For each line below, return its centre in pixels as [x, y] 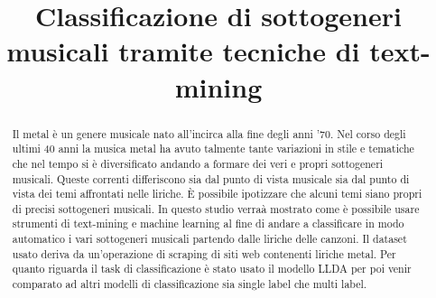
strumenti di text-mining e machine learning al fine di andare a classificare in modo [208, 223]
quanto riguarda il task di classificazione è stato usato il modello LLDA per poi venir [212, 269]
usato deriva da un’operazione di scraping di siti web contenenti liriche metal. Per [204, 253]
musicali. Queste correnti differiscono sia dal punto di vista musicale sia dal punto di [211, 178]
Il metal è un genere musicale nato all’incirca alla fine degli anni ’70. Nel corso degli [209, 133]
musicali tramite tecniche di [183, 51]
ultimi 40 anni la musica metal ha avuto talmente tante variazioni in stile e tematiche [213, 149]
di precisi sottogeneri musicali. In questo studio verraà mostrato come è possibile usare [216, 208]
